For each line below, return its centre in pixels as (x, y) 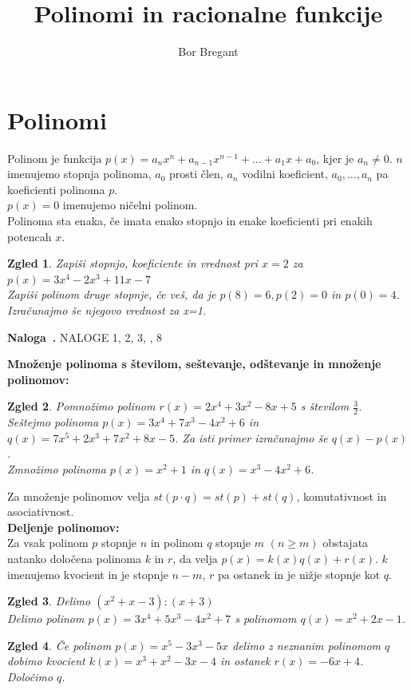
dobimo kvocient (46, 661)
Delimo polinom (46, 619)
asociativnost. (41, 512)
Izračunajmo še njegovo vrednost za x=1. (107, 310)
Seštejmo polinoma (53, 422)
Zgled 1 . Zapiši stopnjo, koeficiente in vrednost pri (133, 263)
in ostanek (245, 661)
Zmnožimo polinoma (57, 468)
